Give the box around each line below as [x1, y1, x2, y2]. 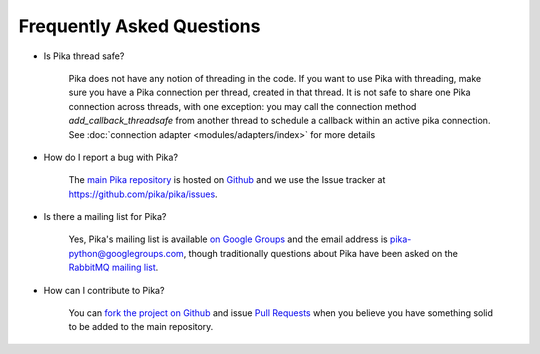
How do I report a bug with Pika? [43, 151, 179, 163]
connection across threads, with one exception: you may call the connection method [68, 100, 417, 112]
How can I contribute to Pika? [43, 284, 165, 296]
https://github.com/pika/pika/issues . [68, 188, 219, 200]
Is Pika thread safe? [43, 50, 125, 62]
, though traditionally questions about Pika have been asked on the [183, 247, 459, 259]
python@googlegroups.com [68, 247, 184, 259]
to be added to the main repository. [68, 321, 214, 333]
